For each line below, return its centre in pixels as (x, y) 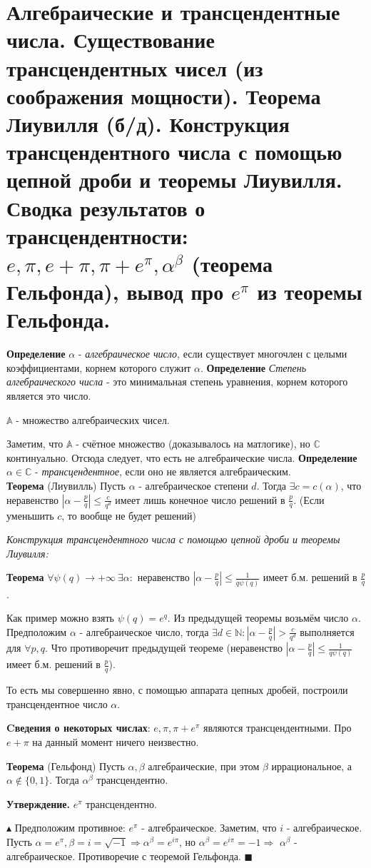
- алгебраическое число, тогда (144, 631)
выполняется (327, 631)
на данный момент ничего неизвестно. (116, 742)
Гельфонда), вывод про (115, 292)
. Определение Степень (253, 367)
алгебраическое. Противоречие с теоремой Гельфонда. (124, 856)
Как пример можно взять (60, 618)
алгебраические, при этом (204, 766)
